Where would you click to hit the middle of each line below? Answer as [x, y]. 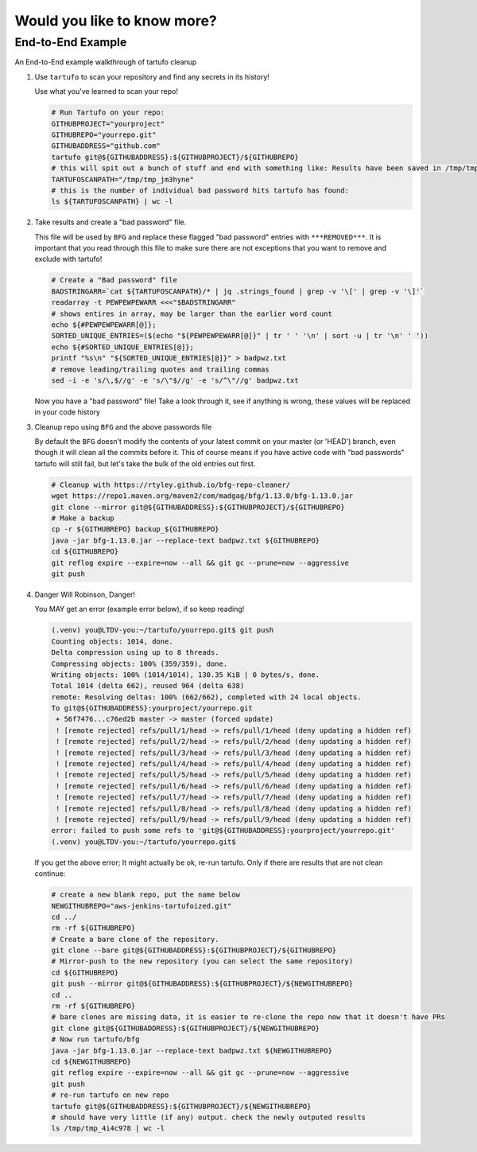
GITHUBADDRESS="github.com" [106, 146]
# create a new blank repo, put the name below [145, 895]
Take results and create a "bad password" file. [111, 222]
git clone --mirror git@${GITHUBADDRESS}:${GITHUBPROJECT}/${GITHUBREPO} [198, 507]
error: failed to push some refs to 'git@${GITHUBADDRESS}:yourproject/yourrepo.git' [223, 831]
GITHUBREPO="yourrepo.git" [104, 134]
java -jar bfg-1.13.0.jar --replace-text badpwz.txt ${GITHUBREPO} [186, 540]
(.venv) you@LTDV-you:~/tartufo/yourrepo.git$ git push [163, 630]
